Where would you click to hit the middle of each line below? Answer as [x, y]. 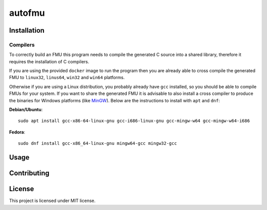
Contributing [29, 173]
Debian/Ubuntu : [26, 110]
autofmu [27, 13]
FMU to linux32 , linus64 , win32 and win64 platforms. [67, 78]
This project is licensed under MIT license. [52, 201]
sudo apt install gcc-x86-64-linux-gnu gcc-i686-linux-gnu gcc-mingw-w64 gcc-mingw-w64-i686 [134, 121]
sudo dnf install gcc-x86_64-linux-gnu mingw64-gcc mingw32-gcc [98, 144]
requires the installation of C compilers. [49, 61]
